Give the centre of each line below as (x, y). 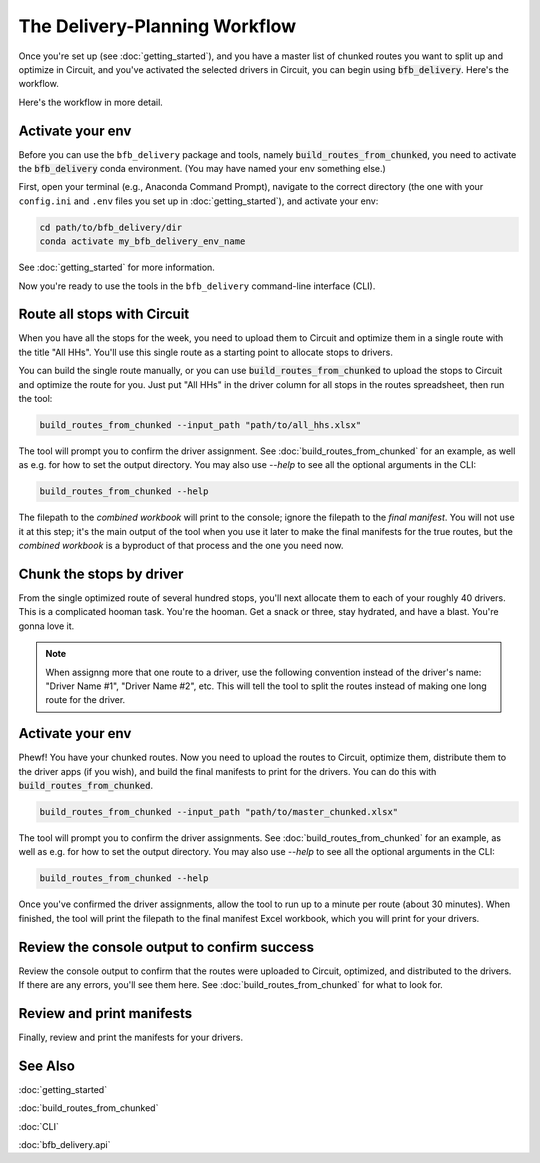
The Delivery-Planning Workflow (157, 26)
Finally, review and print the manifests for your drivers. (131, 1037)
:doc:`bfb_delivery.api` (64, 1145)
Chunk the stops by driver (101, 573)
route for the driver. (85, 700)
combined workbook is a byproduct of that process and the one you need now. (181, 546)
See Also (46, 1065)
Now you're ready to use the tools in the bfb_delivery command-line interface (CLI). (197, 286)
